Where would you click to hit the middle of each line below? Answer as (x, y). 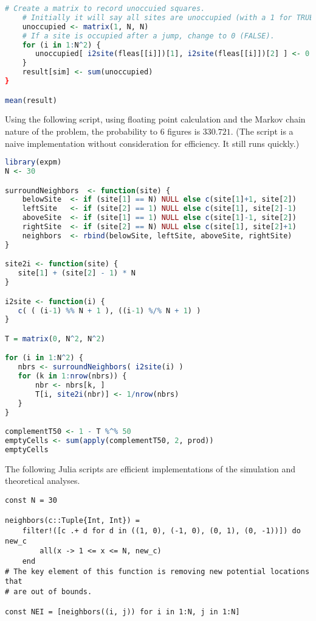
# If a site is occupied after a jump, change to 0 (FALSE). (148, 36)
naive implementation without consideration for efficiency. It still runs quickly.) (152, 143)
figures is (184, 131)
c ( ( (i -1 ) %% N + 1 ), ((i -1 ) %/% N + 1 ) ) (109, 310)
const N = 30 (31, 501)
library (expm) (33, 162)
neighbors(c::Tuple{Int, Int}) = (72, 521)
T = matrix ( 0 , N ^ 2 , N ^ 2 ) (55, 339)
